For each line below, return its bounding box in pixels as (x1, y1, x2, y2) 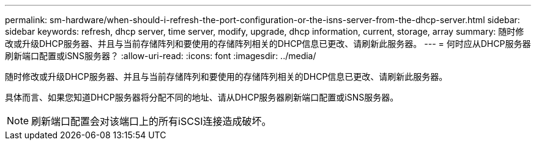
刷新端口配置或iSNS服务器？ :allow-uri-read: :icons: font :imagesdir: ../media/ (5, 51, 316, 61)
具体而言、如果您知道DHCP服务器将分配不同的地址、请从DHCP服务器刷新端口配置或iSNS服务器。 (5, 92, 399, 102)
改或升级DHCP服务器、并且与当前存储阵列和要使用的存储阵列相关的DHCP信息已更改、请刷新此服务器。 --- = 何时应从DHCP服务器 (5, 38, 531, 49)
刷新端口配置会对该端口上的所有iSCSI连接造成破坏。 (31, 115, 272, 127)
